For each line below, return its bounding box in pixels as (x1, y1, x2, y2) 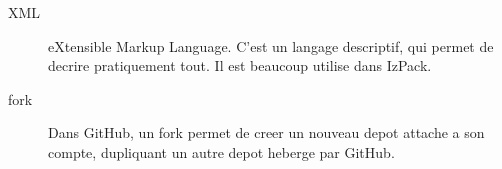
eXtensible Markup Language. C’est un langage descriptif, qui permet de (48, 35, 494, 56)
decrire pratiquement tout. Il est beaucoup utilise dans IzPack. (48, 55, 432, 76)
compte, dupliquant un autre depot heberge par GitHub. (48, 141, 395, 162)
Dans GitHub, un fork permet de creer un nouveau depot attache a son (48, 122, 485, 143)
